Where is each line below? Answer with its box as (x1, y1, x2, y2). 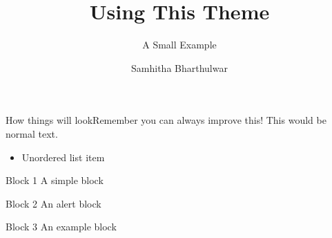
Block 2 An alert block (6, 196, 101, 210)
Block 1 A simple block (6, 173, 104, 187)
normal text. (6, 126, 58, 140)
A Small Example (142, 37, 217, 52)
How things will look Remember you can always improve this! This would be (6, 113, 326, 127)
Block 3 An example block (6, 219, 117, 234)
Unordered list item (21, 149, 105, 164)
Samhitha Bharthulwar (131, 60, 228, 75)
